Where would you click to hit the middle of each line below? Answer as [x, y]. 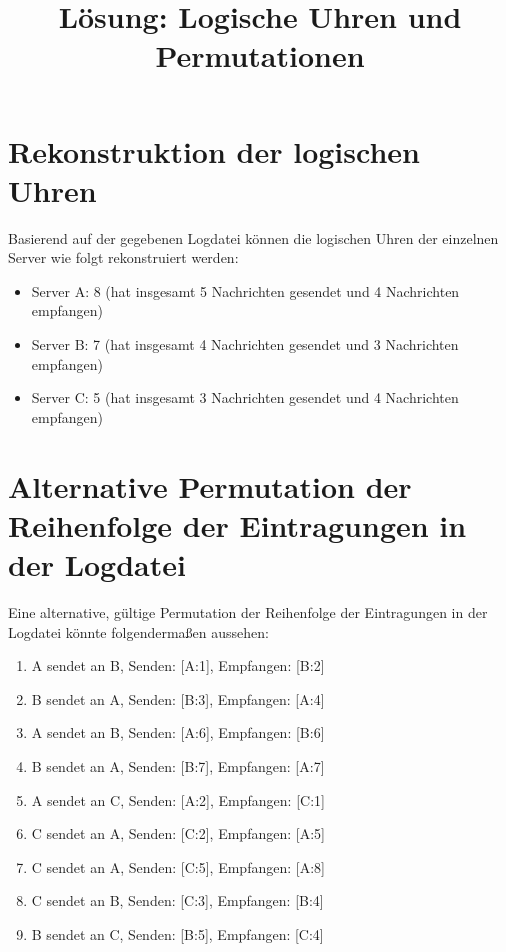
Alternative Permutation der [210, 485]
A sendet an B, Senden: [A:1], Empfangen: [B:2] [178, 665]
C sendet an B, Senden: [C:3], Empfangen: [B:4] [177, 900]
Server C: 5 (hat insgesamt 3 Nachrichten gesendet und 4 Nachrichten [245, 397]
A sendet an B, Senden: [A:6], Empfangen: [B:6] [178, 732]
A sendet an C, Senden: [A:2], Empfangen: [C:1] [178, 799]
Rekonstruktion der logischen [214, 150]
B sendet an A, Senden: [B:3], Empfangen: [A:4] [178, 698]
